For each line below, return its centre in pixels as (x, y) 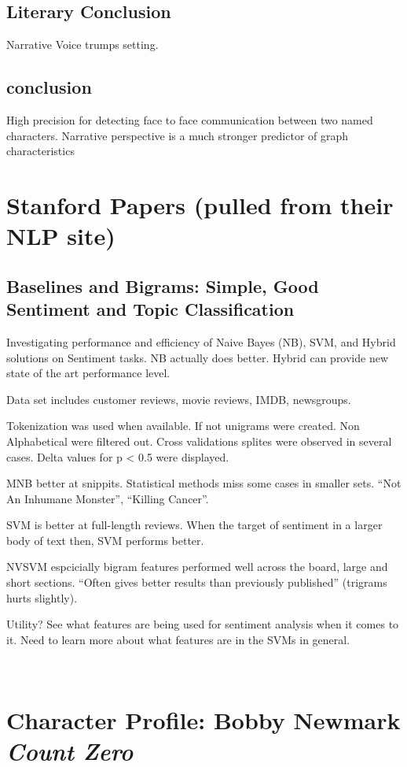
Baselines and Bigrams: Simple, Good (163, 285)
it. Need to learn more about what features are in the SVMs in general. (178, 639)
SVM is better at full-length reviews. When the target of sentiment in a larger (194, 525)
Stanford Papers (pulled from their (200, 204)
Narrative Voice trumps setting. (82, 44)
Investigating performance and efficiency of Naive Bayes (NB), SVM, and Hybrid (201, 341)
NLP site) (61, 236)
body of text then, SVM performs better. (105, 540)
